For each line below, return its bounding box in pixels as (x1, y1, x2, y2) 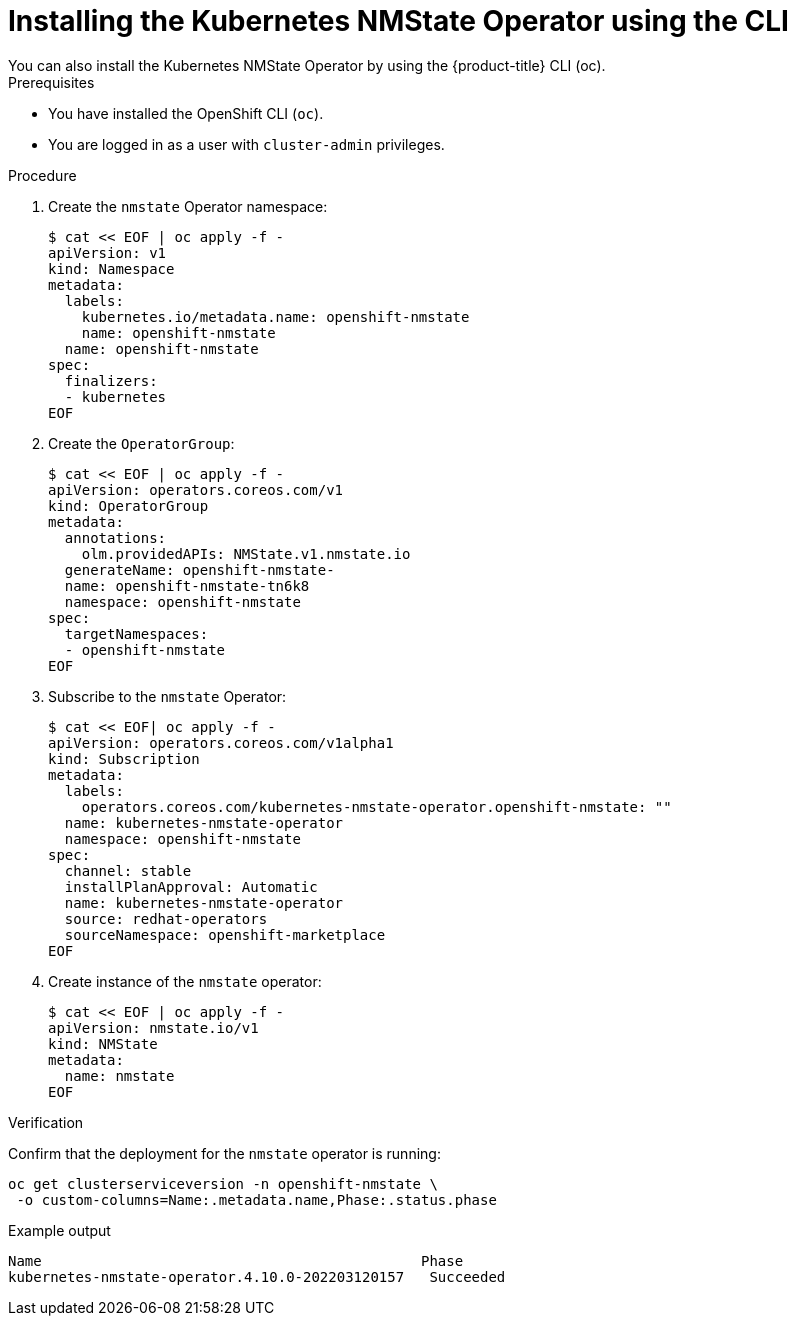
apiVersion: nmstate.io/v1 (48, 1019, 259, 1036)
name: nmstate (64, 1067, 175, 1084)
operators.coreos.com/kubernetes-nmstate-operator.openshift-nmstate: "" (81, 798, 672, 815)
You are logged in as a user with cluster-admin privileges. (48, 135, 445, 153)
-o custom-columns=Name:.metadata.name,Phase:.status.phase (16, 1191, 497, 1208)
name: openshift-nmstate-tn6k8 (64, 577, 310, 594)
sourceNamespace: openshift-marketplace (64, 926, 386, 943)
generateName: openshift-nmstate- (64, 561, 335, 578)
